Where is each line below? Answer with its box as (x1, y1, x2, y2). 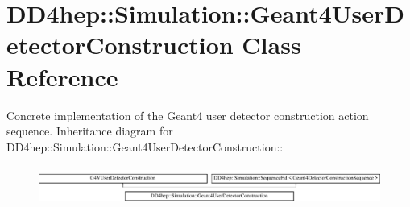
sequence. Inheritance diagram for (6, 122, 173, 139)
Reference (6, 60, 118, 93)
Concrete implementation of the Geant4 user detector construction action (6, 106, 369, 123)
